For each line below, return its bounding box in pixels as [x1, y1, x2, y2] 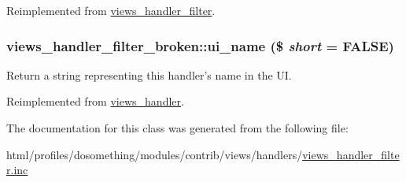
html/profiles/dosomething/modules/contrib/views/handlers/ [6, 146, 303, 162]
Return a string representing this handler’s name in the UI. [6, 66, 292, 83]
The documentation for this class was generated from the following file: [6, 120, 349, 136]
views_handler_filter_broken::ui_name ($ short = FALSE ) [6, 35, 394, 55]
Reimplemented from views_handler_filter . [6, 2, 216, 18]
